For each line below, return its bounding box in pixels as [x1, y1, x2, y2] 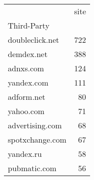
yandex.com [8, 77, 49, 88]
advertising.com [8, 120, 62, 131]
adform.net [8, 91, 46, 102]
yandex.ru [8, 148, 42, 159]
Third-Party [8, 20, 50, 31]
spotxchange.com [8, 134, 66, 145]
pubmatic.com [8, 162, 57, 174]
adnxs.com [8, 62, 44, 74]
